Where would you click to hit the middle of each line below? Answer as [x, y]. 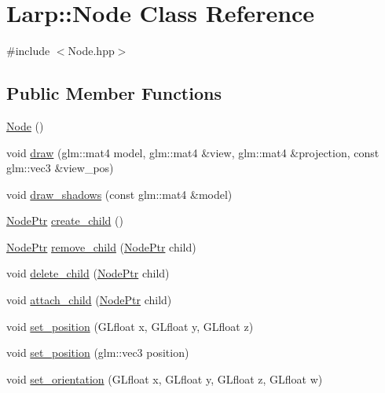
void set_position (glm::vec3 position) [98, 353]
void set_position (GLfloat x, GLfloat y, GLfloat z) [130, 326]
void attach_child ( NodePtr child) [89, 300]
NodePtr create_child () [65, 220]
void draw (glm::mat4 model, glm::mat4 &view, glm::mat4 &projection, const [193, 152]
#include [28, 51]
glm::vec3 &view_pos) [60, 168]
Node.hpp [91, 51]
